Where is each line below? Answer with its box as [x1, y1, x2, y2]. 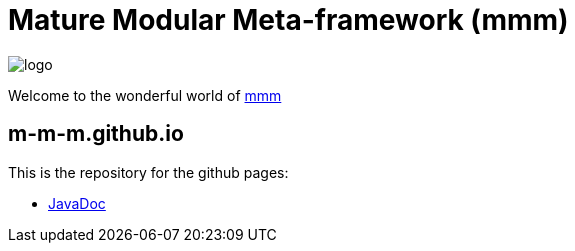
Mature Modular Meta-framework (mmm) [8, 3, 569, 37]
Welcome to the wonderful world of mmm [8, 86, 282, 104]
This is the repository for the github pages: [8, 163, 289, 181]
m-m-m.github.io [8, 121, 184, 147]
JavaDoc [48, 194, 106, 212]
